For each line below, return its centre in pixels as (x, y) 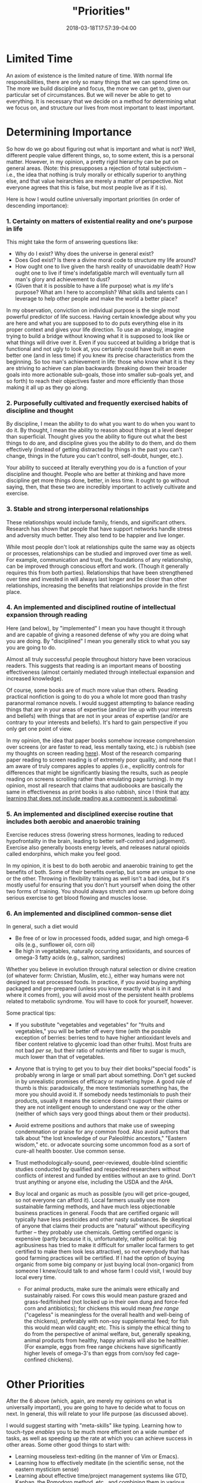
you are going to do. (31, 647)
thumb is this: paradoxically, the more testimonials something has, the (102, 1088)
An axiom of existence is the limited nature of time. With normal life (90, 75)
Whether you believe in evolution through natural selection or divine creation (101, 970)
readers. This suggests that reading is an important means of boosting (94, 665)
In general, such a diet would (42, 927)
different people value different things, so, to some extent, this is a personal (100, 155)
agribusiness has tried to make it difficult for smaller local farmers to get (104, 1245)
